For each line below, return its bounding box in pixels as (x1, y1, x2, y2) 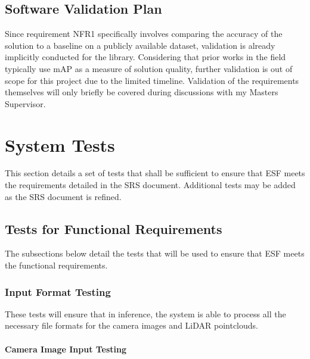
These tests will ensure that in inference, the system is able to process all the (5, 307, 286, 320)
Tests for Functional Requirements (5, 219, 222, 238)
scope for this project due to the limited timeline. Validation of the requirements (5, 74, 299, 86)
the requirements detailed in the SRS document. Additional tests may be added (5, 179, 296, 191)
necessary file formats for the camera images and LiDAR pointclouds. (5, 319, 258, 332)
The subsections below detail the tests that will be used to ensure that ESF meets (5, 247, 305, 260)
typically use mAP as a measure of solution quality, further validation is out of (5, 62, 293, 74)
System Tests (5, 132, 115, 157)
